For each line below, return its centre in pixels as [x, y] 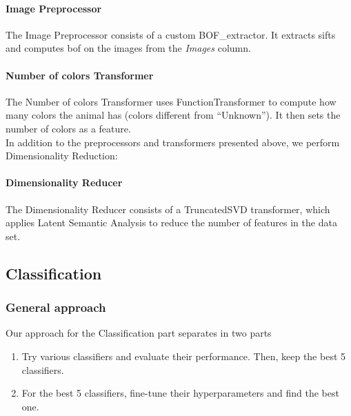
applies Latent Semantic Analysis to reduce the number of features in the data [171, 222]
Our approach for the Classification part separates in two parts [139, 333]
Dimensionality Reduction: [62, 156]
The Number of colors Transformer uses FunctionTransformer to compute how [171, 101]
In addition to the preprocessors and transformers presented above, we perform [173, 142]
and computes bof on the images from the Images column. [128, 48]
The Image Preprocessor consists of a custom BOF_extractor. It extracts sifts [171, 34]
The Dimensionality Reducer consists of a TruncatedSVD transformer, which [168, 209]
